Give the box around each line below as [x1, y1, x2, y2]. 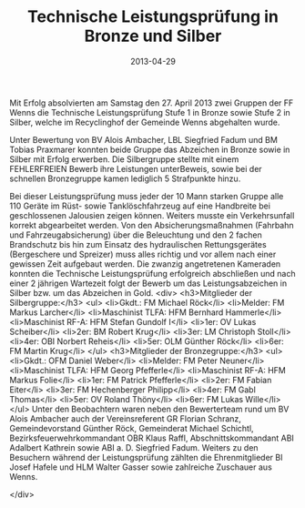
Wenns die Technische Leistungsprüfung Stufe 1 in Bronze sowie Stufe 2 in [9, 107, 291, 117]
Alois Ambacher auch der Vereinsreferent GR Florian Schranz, [9, 412, 241, 424]
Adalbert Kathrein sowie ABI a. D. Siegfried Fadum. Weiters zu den [9, 442, 259, 452]
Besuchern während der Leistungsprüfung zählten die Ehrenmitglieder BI [9, 452, 283, 462]
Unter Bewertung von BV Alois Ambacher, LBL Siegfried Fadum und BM [9, 134, 278, 145]
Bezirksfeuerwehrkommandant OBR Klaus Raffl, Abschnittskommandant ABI [9, 432, 294, 443]
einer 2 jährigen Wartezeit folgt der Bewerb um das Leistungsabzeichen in [9, 278, 288, 289]
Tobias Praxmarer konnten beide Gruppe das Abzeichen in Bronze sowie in [9, 144, 290, 155]
